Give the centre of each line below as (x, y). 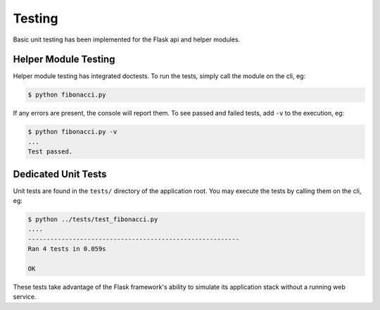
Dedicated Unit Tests (60, 174)
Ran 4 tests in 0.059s (67, 249)
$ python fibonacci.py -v (72, 132)
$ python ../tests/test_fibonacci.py (93, 219)
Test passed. (50, 152)
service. (25, 297)
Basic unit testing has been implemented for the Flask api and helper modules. (127, 39)
